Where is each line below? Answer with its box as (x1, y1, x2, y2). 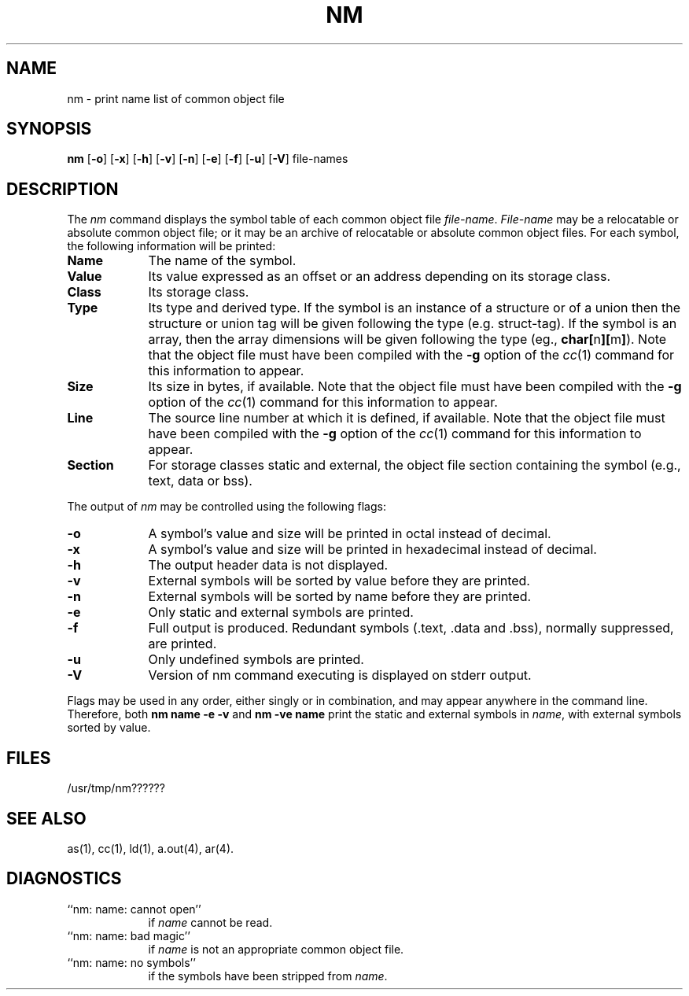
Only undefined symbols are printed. (148, 651, 364, 668)
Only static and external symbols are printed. (148, 604, 414, 621)
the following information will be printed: (67, 239, 276, 253)
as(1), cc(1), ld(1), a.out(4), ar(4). (67, 841, 234, 855)
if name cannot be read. (148, 915, 273, 929)
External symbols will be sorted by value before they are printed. (148, 573, 530, 589)
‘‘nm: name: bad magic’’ (67, 928, 190, 943)
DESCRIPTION (6, 179, 119, 199)
